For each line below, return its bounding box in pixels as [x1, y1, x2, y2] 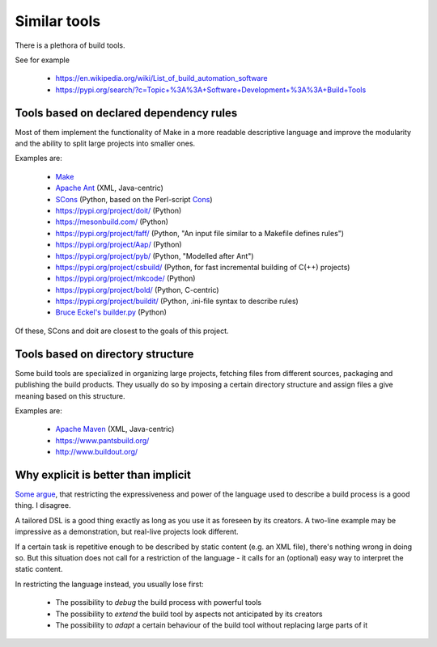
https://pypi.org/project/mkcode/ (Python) [55, 273, 196, 283]
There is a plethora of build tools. [15, 40, 125, 50]
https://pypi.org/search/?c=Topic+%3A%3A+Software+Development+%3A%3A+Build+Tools [55, 85, 367, 95]
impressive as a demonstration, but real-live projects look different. [15, 526, 239, 537]
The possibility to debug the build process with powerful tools [55, 598, 262, 607]
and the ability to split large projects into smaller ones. [15, 138, 196, 149]
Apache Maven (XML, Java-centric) [55, 425, 175, 434]
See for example [15, 55, 70, 65]
